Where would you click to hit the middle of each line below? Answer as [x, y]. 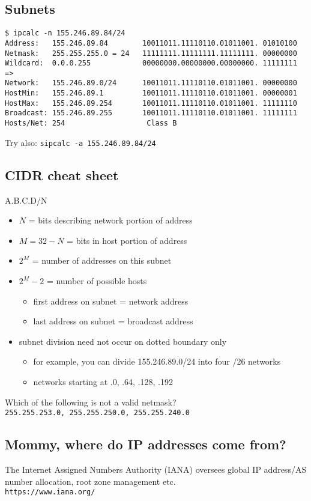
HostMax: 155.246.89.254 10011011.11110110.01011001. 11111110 [151, 103]
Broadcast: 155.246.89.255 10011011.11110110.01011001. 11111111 [151, 113]
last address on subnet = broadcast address [113, 321]
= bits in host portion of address [127, 240]
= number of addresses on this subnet [102, 260]
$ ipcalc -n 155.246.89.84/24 [65, 33]
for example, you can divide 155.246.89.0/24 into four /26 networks [157, 361]
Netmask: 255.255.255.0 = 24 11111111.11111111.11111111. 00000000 [151, 53]
